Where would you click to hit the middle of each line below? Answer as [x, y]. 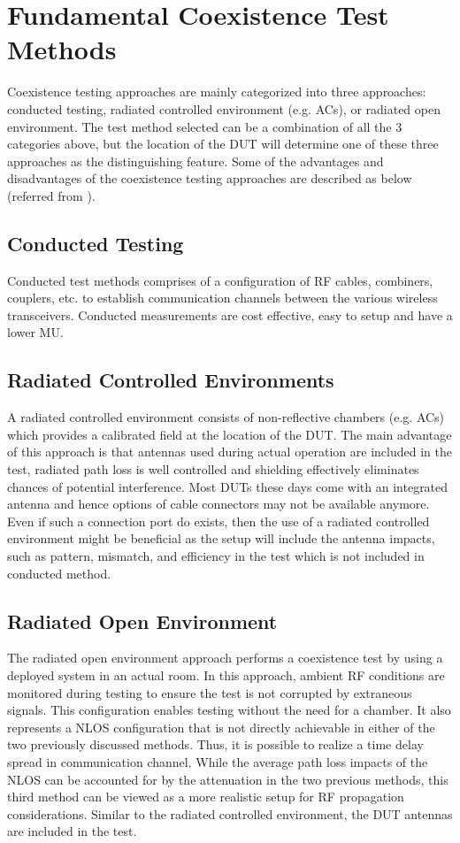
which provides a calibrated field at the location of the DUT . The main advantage [230, 434]
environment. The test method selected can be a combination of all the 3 [205, 126]
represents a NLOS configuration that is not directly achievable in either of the [221, 727]
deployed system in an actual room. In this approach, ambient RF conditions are [226, 674]
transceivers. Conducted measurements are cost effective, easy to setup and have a [230, 314]
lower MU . [35, 332]
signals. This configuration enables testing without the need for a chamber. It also [229, 710]
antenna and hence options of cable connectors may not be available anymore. [218, 504]
